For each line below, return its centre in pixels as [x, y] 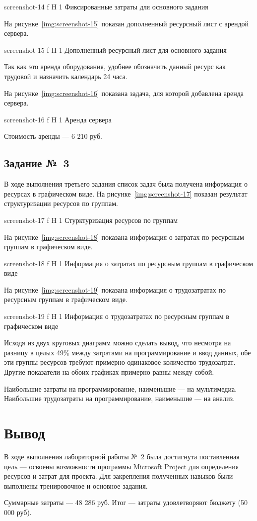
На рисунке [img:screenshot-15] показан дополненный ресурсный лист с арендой [127, 23]
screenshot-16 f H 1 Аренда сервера [58, 119]
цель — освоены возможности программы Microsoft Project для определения [122, 466]
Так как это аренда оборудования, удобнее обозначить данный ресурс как [115, 66]
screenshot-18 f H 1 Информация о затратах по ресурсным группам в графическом [129, 263]
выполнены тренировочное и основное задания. [76, 485]
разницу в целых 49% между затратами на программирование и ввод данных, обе [128, 352]
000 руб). [18, 512]
